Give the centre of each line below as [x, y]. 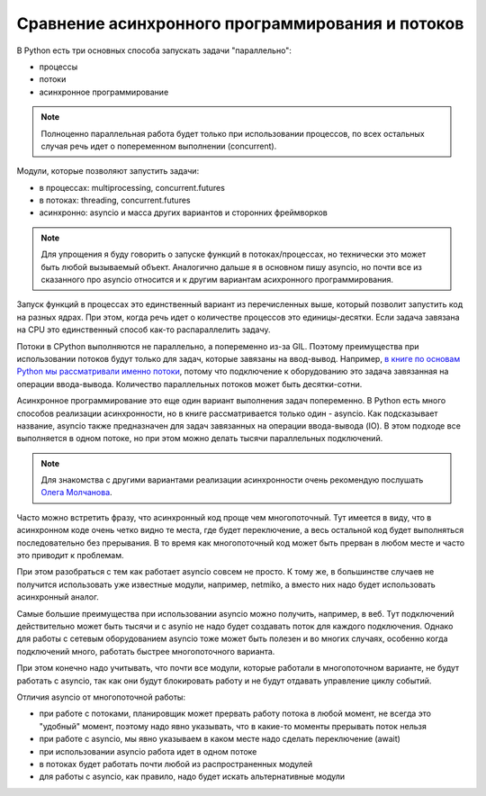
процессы [58, 67]
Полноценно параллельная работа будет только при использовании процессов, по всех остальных [233, 133]
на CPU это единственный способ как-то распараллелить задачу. [144, 330]
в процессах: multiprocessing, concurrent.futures [132, 187]
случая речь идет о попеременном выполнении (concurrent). [159, 146]
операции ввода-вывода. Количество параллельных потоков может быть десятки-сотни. [189, 384]
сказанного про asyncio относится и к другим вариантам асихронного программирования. [217, 280]
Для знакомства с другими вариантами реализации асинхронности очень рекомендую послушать [232, 480]
